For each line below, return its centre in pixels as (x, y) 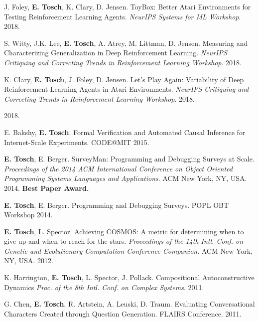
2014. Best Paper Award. (47, 188)
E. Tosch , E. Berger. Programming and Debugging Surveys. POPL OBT (117, 205)
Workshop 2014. (28, 215)
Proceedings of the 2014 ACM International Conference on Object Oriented (119, 168)
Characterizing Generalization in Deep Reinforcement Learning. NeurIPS (116, 53)
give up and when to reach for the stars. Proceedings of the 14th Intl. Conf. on (124, 241)
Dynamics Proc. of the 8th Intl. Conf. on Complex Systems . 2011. (104, 287)
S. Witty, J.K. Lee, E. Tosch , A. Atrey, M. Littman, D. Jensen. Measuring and (126, 43)
